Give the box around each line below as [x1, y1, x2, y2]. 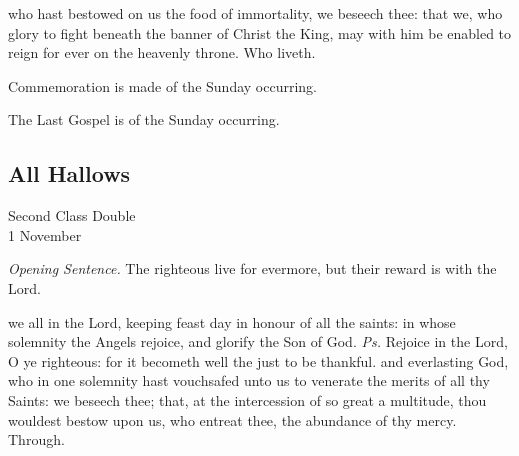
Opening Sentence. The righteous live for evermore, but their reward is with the [8, 258, 497, 279]
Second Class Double [8, 205, 136, 226]
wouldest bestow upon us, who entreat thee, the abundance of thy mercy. [8, 409, 457, 430]
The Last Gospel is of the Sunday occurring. [8, 109, 280, 130]
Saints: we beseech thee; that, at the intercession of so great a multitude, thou [8, 389, 487, 410]
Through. [8, 429, 65, 450]
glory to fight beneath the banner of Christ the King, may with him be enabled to [8, 22, 512, 43]
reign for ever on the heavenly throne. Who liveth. [8, 42, 316, 63]
